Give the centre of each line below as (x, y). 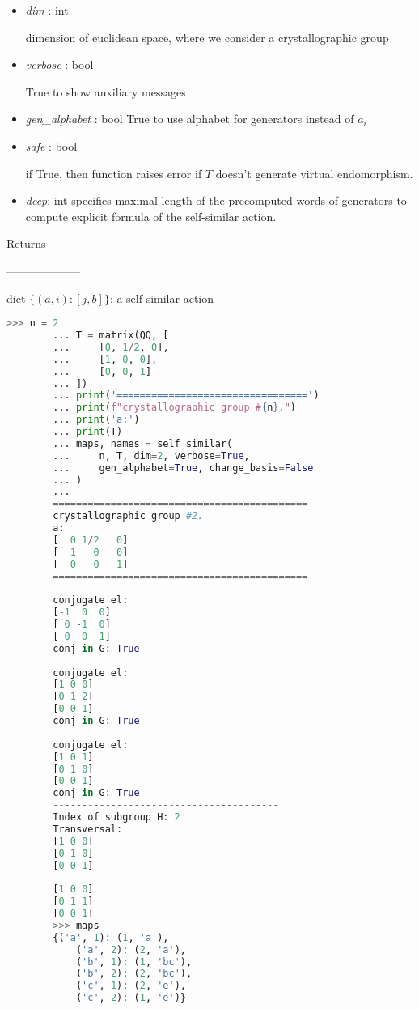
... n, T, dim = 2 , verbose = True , (151, 456)
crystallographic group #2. (128, 516)
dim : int (47, 10)
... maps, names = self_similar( (143, 443)
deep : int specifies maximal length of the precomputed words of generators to (216, 200)
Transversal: (88, 829)
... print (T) (88, 432)
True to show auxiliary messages (106, 91)
